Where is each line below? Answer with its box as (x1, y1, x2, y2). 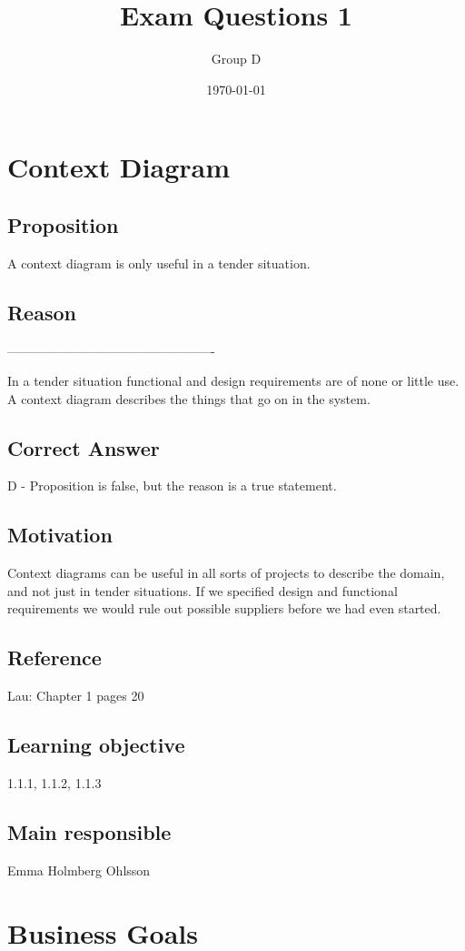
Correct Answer (7, 433, 160, 461)
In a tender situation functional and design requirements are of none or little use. (7, 371, 460, 390)
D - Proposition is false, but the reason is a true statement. (7, 476, 337, 495)
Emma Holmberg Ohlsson (7, 860, 151, 879)
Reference (7, 643, 102, 672)
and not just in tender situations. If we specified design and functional (7, 581, 398, 600)
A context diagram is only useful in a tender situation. (7, 253, 311, 272)
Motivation (7, 521, 113, 549)
